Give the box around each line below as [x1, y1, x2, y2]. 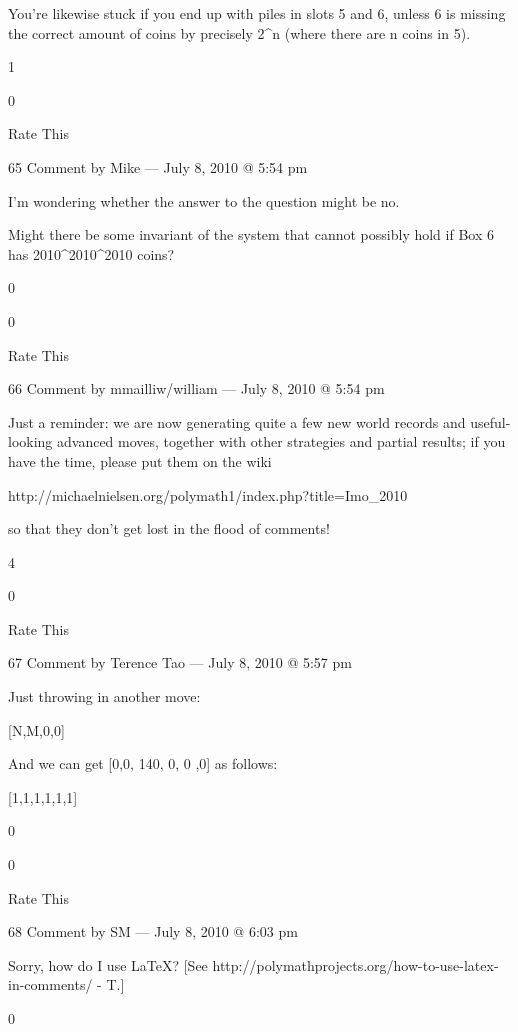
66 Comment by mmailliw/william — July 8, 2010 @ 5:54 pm [8, 378, 385, 399]
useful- [470, 411, 511, 432]
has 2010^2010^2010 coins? [8, 243, 175, 264]
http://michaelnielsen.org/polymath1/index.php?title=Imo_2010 [8, 484, 408, 505]
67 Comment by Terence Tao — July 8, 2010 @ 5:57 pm [8, 652, 352, 673]
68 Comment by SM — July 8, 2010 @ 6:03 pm [8, 921, 298, 942]
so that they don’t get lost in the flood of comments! [8, 518, 330, 539]
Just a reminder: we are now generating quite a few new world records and [8, 411, 466, 432]
